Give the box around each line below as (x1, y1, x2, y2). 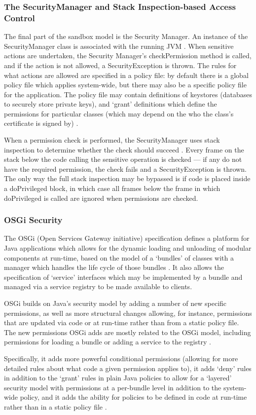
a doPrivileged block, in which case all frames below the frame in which (4, 183, 220, 193)
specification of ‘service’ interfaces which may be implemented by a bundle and (4, 271, 243, 282)
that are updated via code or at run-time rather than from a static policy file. (4, 317, 239, 328)
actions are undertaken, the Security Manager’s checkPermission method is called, (4, 50, 252, 61)
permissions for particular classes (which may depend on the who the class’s (4, 108, 234, 118)
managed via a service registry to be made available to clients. (4, 281, 192, 292)
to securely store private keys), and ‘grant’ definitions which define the (4, 99, 217, 109)
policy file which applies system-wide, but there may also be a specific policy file (4, 79, 247, 90)
